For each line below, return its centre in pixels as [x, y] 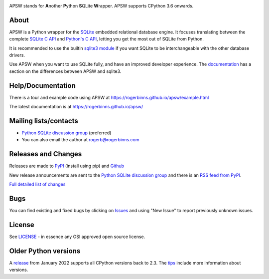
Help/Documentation [42, 86]
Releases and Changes [46, 154]
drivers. [17, 55]
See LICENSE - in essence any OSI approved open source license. [77, 237]
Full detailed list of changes [37, 184]
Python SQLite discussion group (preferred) [67, 133]
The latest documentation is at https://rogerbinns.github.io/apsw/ [76, 107]
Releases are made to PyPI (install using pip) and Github [67, 166]
